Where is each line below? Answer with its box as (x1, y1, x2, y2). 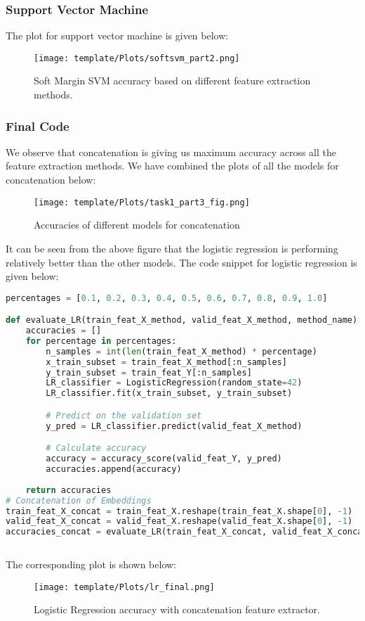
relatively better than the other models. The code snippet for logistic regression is (6, 255, 357, 269)
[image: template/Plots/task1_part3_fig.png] (34, 197, 250, 207)
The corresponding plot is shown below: (6, 557, 176, 572)
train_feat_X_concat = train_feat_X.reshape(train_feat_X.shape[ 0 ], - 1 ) (6, 506, 353, 516)
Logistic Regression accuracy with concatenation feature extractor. (34, 602, 320, 617)
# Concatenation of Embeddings (6, 495, 152, 506)
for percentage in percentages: (25, 335, 177, 346)
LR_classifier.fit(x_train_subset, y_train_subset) (46, 388, 293, 399)
